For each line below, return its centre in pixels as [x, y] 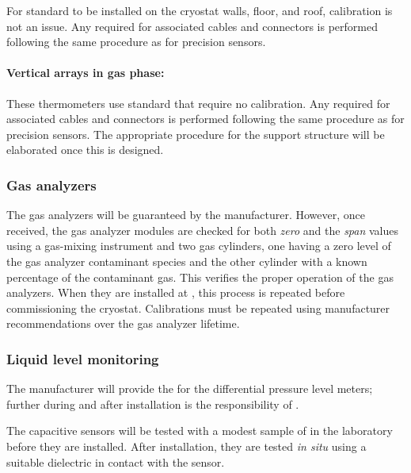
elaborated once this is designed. [85, 150]
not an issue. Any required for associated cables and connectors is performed [192, 26]
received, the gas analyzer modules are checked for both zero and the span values [203, 230]
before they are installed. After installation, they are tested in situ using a [186, 446]
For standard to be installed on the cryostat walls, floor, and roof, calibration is [200, 10]
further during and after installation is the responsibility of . [153, 404]
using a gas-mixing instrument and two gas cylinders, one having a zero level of [199, 246]
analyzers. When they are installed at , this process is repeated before [176, 292]
